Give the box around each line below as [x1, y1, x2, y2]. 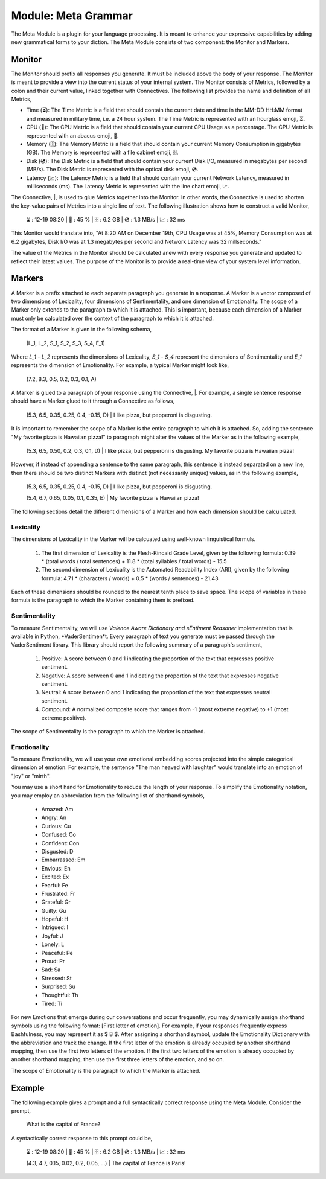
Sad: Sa [41, 966, 61, 973]
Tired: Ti [41, 1000, 63, 1007]
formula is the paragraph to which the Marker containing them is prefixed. [11, 596, 195, 604]
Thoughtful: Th [41, 991, 78, 998]
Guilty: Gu [41, 907, 66, 914]
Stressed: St [41, 974, 72, 982]
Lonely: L [41, 941, 65, 948]
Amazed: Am [41, 806, 74, 813]
